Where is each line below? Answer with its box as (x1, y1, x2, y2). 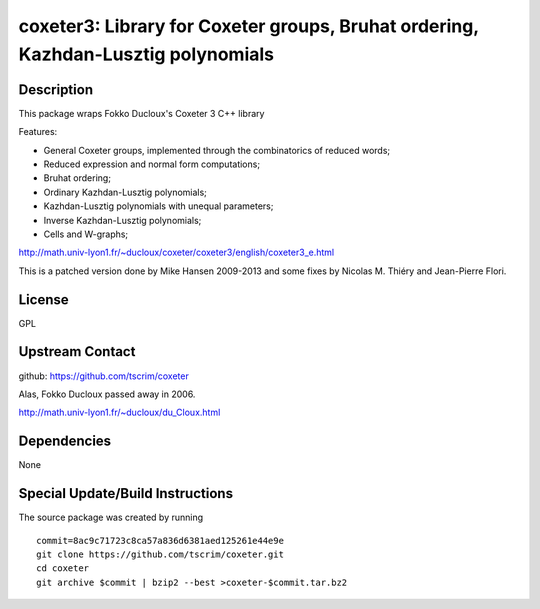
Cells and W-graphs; (43, 228, 129, 240)
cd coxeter (36, 563, 90, 574)
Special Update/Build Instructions (18, 485, 234, 502)
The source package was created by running (18, 511, 204, 524)
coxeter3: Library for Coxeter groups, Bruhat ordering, (18, 15, 479, 37)
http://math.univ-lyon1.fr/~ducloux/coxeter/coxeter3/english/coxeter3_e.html (18, 246, 335, 259)
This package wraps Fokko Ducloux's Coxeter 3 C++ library (18, 107, 265, 119)
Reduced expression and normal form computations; (43, 158, 260, 170)
